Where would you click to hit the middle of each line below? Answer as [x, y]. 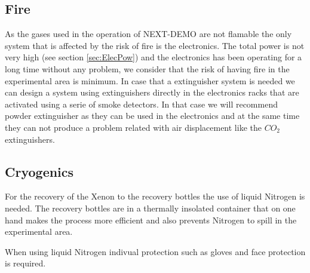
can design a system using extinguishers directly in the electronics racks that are [152, 92]
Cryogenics [39, 171]
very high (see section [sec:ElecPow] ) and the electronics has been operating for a [154, 57]
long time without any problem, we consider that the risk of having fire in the [147, 68]
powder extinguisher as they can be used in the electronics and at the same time [152, 116]
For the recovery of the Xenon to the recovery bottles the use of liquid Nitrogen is [155, 196]
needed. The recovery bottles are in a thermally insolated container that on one [150, 208]
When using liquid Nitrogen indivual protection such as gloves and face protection [155, 251]
